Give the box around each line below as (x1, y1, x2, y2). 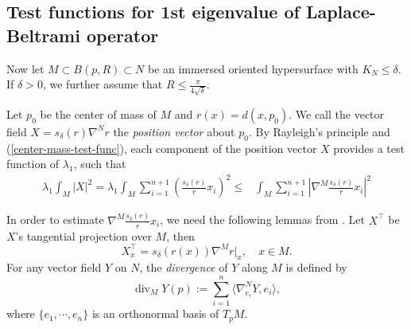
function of (6, 155, 60, 172)
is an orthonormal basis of (91, 305, 219, 322)
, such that (73, 155, 126, 172)
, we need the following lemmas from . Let (160, 211, 365, 228)
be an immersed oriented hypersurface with (147, 60, 359, 76)
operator (86, 22, 159, 47)
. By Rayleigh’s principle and (248, 123, 390, 139)
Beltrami (6, 22, 80, 47)
